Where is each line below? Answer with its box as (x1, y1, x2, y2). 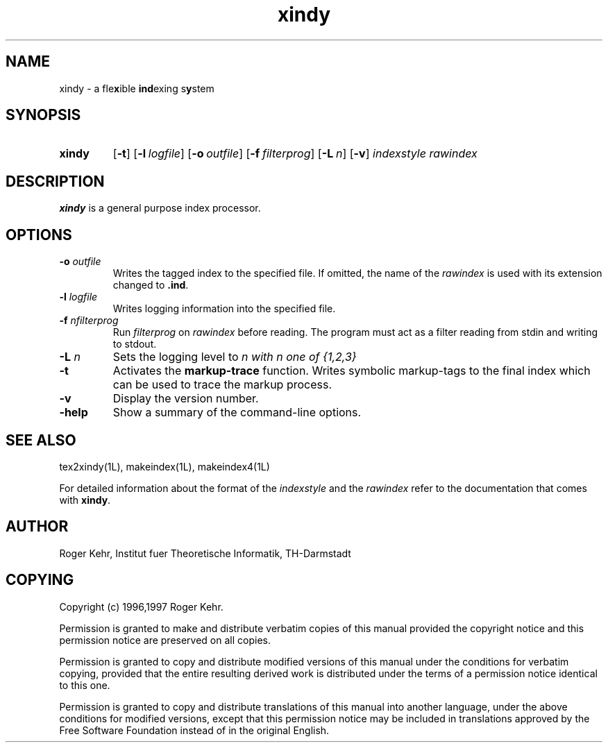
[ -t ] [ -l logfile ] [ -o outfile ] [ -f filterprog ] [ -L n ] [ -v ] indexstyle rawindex (112, 146, 478, 161)
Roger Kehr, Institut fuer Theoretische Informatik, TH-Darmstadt (59, 547, 351, 559)
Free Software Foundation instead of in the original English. (59, 724, 330, 736)
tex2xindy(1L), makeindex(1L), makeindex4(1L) (59, 460, 270, 473)
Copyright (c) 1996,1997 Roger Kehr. (59, 600, 223, 613)
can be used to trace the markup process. (112, 377, 332, 392)
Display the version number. (112, 391, 259, 406)
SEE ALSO (6, 431, 76, 449)
